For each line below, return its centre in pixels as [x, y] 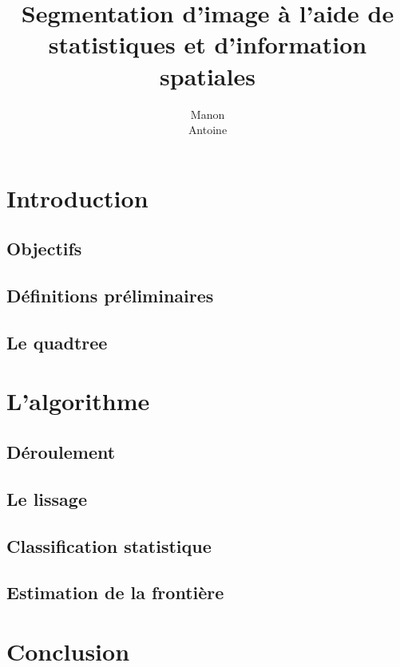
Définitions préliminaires [110, 296]
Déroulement [61, 451]
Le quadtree [57, 342]
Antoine [208, 130]
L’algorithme [78, 401]
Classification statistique [109, 545]
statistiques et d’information [208, 44]
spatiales [208, 75]
